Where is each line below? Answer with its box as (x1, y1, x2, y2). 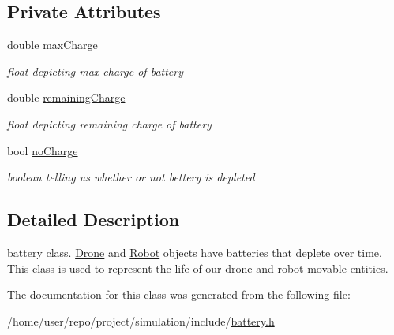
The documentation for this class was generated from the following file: (7, 286, 351, 303)
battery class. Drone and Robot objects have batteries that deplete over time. (7, 244, 382, 260)
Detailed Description (7, 207, 180, 232)
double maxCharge (7, 36, 98, 53)
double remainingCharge (7, 89, 126, 106)
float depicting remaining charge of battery (7, 115, 212, 132)
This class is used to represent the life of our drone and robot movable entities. (7, 259, 388, 276)
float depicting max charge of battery (7, 62, 183, 79)
